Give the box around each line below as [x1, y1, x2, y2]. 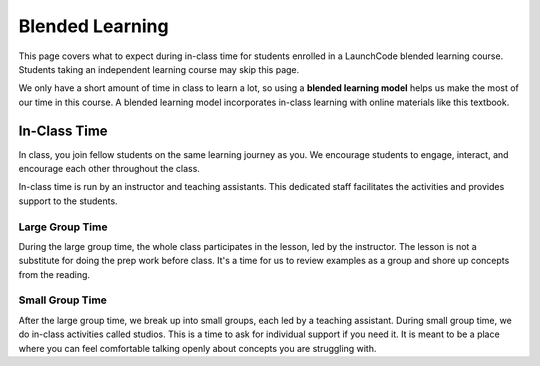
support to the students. [18, 195, 119, 207]
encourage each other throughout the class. [18, 163, 200, 175]
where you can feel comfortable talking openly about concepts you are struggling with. [18, 342, 377, 354]
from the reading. [18, 268, 90, 280]
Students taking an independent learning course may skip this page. [18, 63, 300, 75]
